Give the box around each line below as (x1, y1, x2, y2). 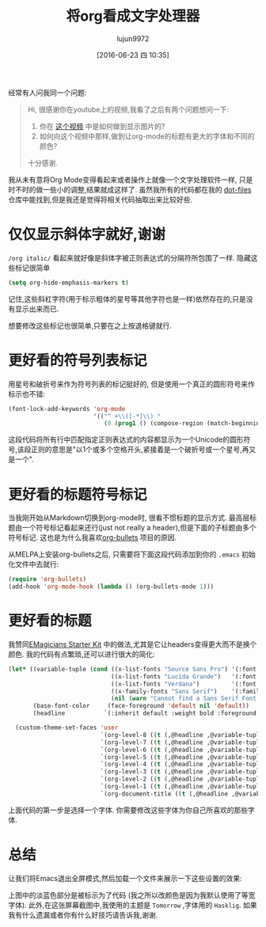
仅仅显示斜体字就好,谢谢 (8, 226, 166, 244)
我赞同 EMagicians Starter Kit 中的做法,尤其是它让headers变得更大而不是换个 (8, 639, 257, 649)
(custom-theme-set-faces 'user (15, 724, 119, 732)
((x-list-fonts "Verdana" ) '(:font (110, 680, 257, 688)
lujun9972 (116, 33, 150, 44)
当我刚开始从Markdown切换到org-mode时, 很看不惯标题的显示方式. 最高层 (8, 513, 250, 522)
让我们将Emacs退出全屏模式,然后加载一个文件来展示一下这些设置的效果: (8, 873, 242, 883)
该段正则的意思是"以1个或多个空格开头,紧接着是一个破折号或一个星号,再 (17, 445, 249, 454)
